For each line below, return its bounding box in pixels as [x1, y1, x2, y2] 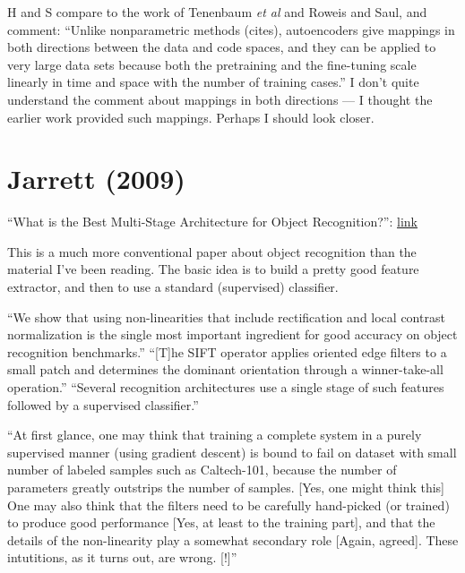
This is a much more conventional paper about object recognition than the [7, 242, 417, 261]
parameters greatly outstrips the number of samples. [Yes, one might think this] [7, 478, 445, 496]
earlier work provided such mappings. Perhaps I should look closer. [7, 107, 375, 126]
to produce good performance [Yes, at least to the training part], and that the [7, 513, 435, 532]
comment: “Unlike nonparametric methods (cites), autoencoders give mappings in [7, 20, 455, 38]
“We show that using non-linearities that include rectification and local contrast [7, 307, 445, 326]
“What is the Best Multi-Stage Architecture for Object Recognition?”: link [7, 212, 418, 231]
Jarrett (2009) [7, 160, 185, 197]
